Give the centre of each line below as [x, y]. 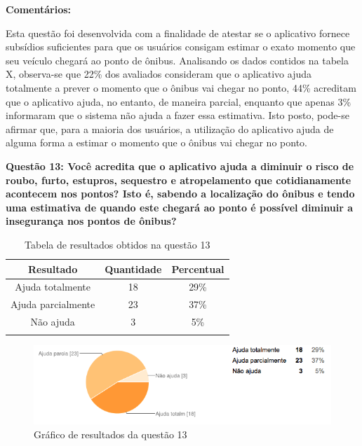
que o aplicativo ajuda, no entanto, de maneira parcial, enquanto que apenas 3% [179, 101]
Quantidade [133, 269]
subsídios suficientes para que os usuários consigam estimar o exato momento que [181, 47]
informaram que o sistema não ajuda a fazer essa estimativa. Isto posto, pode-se [177, 115]
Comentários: [39, 9]
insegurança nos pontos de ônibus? [91, 221]
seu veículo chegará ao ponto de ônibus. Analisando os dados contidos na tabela [177, 60]
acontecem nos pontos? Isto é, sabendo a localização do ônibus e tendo [180, 194]
